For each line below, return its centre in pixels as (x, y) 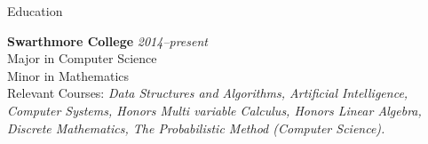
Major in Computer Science (82, 58)
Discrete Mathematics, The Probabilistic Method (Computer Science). (196, 128)
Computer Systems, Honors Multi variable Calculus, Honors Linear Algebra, (214, 110)
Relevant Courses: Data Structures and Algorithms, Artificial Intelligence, (208, 93)
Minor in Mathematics (68, 75)
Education (35, 11)
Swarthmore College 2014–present (107, 40)
